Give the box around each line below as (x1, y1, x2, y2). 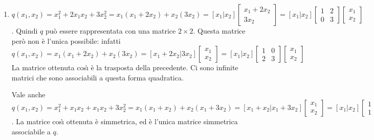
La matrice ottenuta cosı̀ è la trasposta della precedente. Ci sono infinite (11, 62, 238, 73)
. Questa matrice (193, 25, 246, 36)
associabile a (11, 126, 51, 136)
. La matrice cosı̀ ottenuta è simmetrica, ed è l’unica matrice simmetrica (11, 116, 238, 126)
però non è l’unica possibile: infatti (11, 35, 121, 46)
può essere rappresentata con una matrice (45, 25, 176, 36)
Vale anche (11, 89, 46, 100)
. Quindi (11, 25, 38, 36)
